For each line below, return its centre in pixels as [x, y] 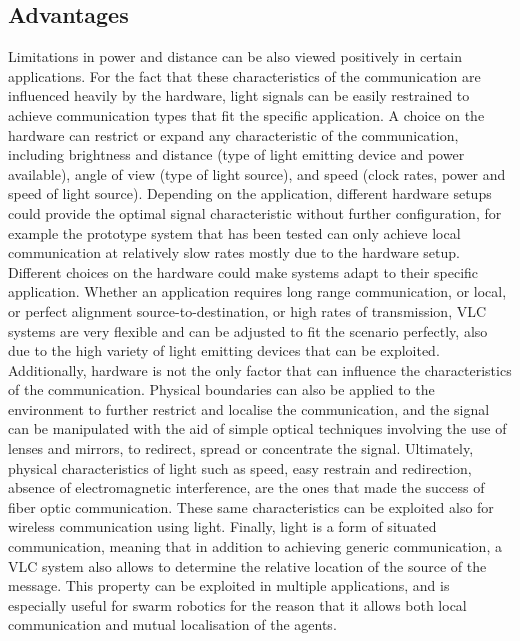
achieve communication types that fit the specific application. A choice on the [246, 114]
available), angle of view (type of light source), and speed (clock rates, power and [257, 173]
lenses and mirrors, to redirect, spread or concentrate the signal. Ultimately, [241, 448]
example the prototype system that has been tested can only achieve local [234, 232]
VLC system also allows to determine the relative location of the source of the [247, 565]
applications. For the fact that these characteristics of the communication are [244, 75]
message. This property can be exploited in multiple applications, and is [229, 585]
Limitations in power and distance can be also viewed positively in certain [235, 56]
